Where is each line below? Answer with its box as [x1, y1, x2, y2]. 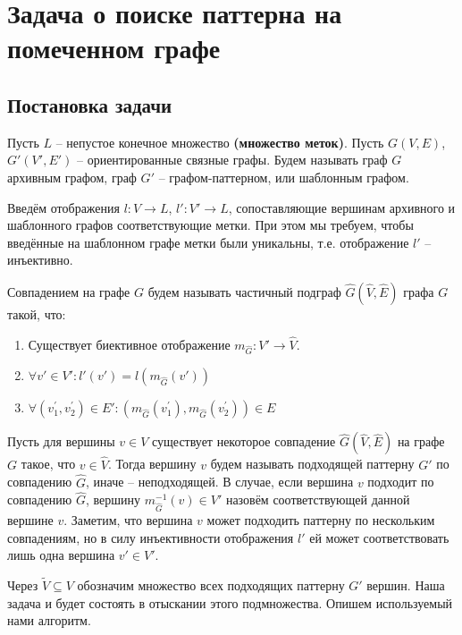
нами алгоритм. [7, 611, 91, 630]
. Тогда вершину [107, 454, 197, 473]
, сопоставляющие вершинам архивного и [228, 198, 456, 216]
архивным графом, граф [7, 167, 137, 186]
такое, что [21, 454, 76, 473]
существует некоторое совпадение [152, 432, 336, 451]
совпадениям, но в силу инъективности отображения [7, 528, 294, 546]
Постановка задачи [7, 90, 172, 118]
